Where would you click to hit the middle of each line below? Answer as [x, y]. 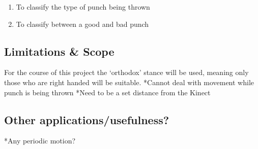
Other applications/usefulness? [87, 119]
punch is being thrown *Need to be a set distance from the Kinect [107, 92]
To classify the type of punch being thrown [83, 7]
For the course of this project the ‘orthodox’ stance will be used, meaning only [126, 72]
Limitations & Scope [59, 51]
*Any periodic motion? [40, 141]
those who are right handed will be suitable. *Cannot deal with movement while [129, 82]
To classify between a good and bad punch [82, 24]
